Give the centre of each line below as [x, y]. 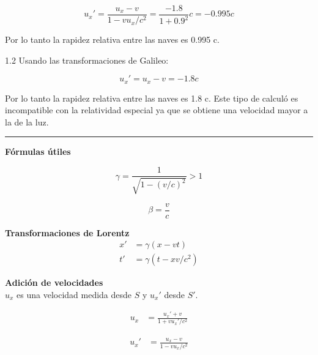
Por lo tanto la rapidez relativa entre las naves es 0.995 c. [112, 39]
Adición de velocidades [54, 282]
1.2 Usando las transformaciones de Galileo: [87, 60]
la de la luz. [27, 121]
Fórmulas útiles [38, 151]
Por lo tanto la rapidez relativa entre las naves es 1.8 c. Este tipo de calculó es [152, 98]
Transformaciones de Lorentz [67, 232]
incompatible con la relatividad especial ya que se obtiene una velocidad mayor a [157, 110]
